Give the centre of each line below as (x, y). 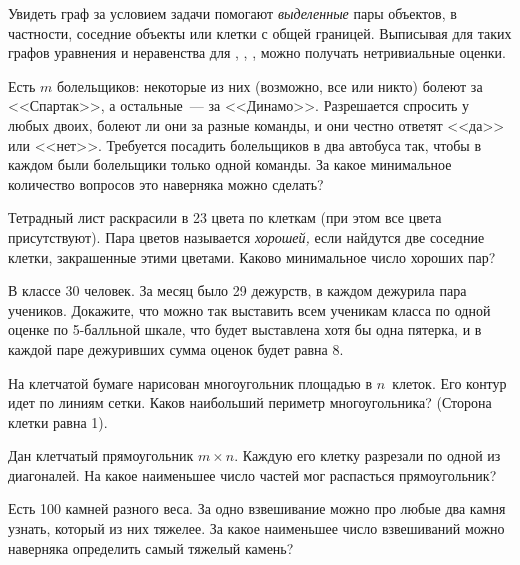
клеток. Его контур (449, 382)
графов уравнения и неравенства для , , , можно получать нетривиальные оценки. (257, 52)
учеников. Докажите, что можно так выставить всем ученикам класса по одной (249, 309)
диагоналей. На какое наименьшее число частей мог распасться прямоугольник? (252, 474)
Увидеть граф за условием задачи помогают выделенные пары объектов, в (232, 13)
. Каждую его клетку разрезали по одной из (367, 455)
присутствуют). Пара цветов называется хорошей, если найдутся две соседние (246, 236)
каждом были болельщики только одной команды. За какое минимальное (230, 164)
